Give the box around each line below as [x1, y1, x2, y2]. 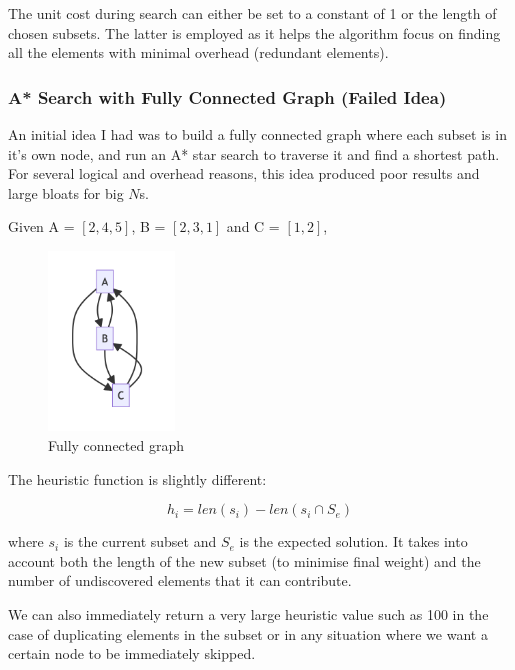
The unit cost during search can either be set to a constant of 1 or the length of [8, 3, 497, 23]
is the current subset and [63, 531, 217, 552]
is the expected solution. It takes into [239, 531, 468, 552]
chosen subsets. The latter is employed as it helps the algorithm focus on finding [8, 22, 501, 43]
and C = [226, 216, 280, 237]
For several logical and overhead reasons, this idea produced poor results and [8, 163, 480, 184]
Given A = [8, 216, 75, 237]
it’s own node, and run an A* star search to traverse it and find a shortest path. [8, 143, 500, 164]
